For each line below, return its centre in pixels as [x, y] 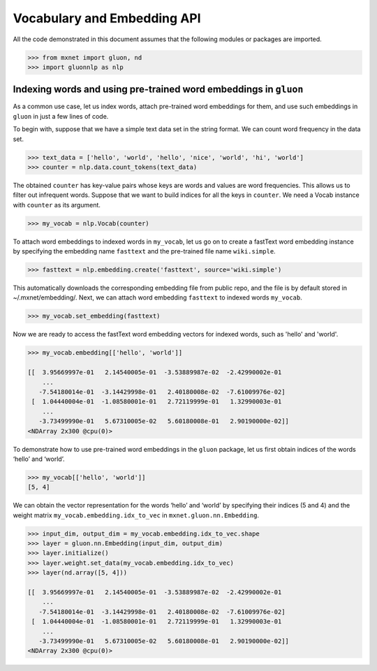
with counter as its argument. [57, 205]
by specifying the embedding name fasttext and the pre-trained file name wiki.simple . [144, 251]
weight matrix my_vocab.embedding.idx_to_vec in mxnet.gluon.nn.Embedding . [136, 515]
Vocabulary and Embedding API [107, 18]
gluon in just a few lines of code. [61, 116]
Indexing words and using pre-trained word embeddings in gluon [158, 90]
